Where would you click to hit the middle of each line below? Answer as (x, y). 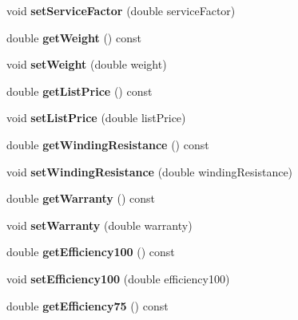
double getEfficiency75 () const (87, 305)
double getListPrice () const (79, 91)
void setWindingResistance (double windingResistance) (150, 171)
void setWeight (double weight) (87, 64)
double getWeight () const (74, 37)
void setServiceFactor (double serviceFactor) (121, 10)
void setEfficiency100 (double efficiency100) (118, 278)
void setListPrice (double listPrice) (96, 118)
